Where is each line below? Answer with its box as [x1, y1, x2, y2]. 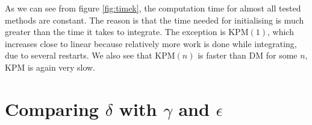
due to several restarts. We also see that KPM [5, 49, 175, 62]
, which [267, 25, 294, 38]
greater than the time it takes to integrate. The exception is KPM [5, 25, 249, 38]
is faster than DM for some [198, 49, 298, 62]
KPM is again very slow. [5, 60, 96, 73]
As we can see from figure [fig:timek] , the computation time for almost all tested [5, 2, 301, 14]
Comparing [5, 96, 99, 121]
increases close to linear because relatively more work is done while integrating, [5, 37, 297, 50]
